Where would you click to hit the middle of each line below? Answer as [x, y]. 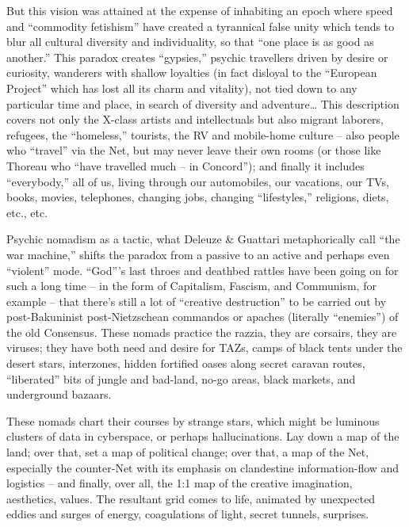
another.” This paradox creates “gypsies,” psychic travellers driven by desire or [197, 57]
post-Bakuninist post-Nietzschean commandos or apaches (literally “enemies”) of [203, 317]
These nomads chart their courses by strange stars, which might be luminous [193, 420]
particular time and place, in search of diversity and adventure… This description [203, 103]
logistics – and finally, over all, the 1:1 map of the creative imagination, [180, 483]
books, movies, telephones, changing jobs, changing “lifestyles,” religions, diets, [198, 197]
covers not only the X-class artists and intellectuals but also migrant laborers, [195, 119]
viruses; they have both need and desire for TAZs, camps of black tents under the [204, 348]
